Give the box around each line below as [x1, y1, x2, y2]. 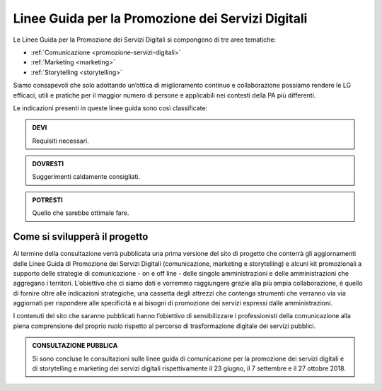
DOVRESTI [32, 160, 64, 168]
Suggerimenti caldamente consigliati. [32, 173, 141, 181]
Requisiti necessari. [32, 136, 89, 145]
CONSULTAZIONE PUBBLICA [32, 342, 118, 350]
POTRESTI [32, 195, 63, 204]
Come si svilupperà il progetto [13, 230, 149, 243]
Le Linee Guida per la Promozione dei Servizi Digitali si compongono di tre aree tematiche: [13, 35, 277, 44]
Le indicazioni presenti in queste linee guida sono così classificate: [13, 103, 208, 112]
